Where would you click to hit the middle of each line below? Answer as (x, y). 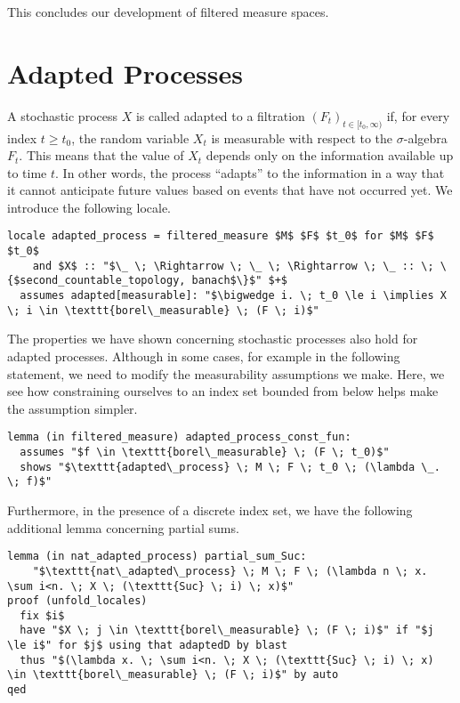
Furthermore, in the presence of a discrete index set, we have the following (210, 510)
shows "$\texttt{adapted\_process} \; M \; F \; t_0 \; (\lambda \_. (230, 467)
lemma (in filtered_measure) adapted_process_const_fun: (179, 437)
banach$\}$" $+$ (239, 281)
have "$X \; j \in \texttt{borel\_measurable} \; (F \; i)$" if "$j (227, 630)
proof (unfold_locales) (77, 601)
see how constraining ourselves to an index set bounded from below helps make (223, 391)
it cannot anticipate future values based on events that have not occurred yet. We (230, 190)
